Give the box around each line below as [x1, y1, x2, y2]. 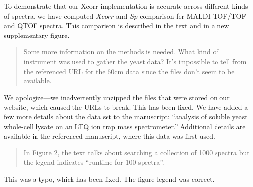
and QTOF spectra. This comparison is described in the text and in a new [4, 20, 229, 31]
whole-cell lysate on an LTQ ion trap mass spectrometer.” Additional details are [4, 121, 246, 131]
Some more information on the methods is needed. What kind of [23, 46, 218, 57]
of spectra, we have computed [4, 10, 94, 21]
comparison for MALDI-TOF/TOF [140, 10, 246, 21]
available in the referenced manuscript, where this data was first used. [4, 131, 215, 141]
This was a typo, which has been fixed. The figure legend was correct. [4, 173, 215, 184]
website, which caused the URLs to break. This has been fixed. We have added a [4, 102, 248, 112]
